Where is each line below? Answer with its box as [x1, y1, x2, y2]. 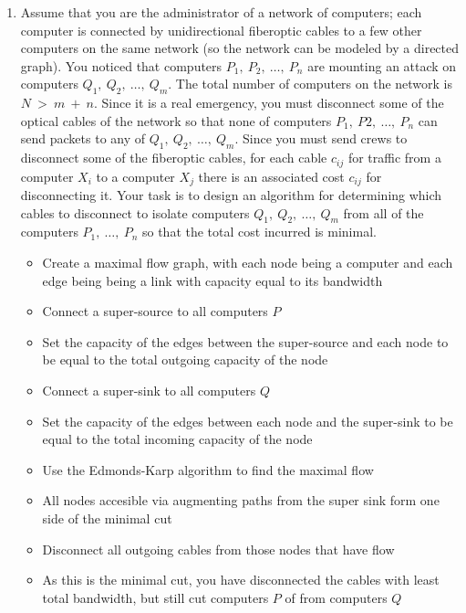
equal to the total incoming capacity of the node [42, 429, 313, 449]
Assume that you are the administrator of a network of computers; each [20, 3, 422, 21]
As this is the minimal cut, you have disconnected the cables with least [42, 570, 440, 589]
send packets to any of [20, 129, 146, 148]
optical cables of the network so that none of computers [20, 111, 332, 130]
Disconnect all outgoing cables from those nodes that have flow [42, 539, 395, 558]
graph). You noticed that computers [20, 56, 223, 75]
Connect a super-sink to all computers [42, 381, 256, 400]
